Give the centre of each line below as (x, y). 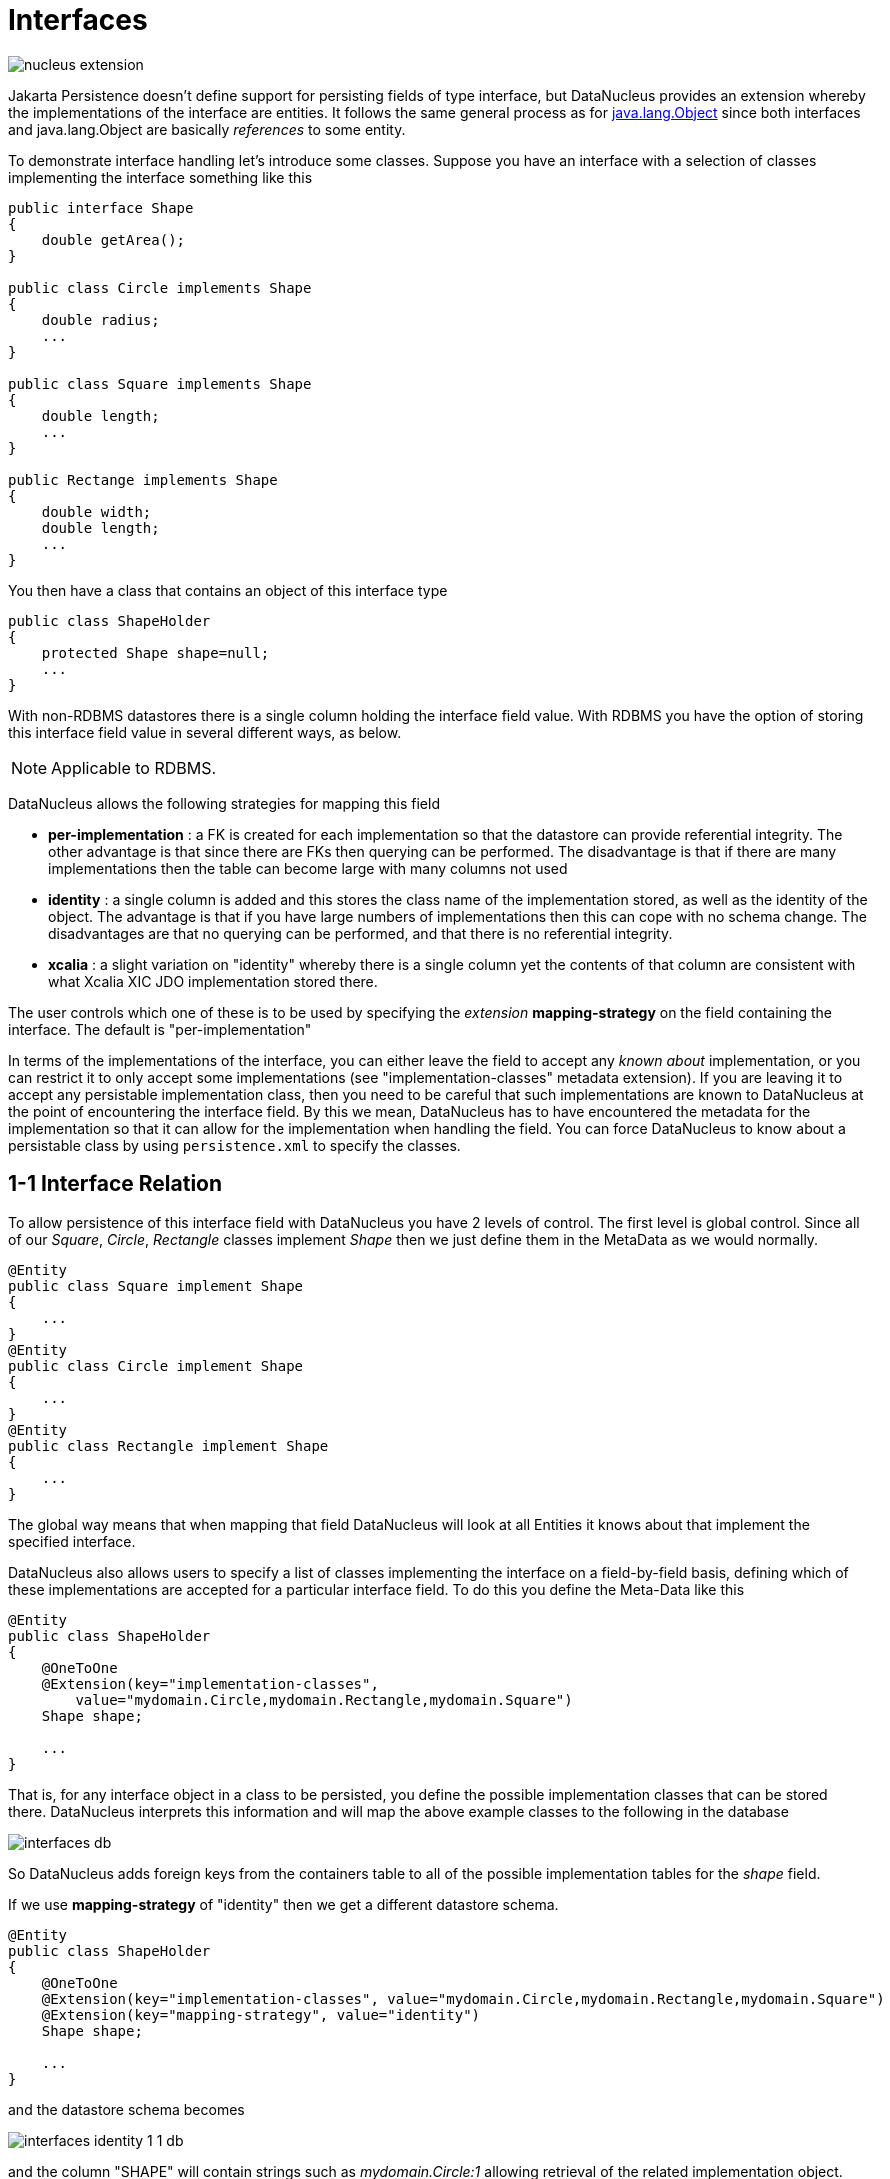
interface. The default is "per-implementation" (160, 1029)
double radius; (100, 319)
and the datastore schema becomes (126, 2109)
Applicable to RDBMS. (134, 767)
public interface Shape (101, 207)
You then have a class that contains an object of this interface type (228, 590)
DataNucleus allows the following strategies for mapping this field (224, 803)
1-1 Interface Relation (115, 1184)
